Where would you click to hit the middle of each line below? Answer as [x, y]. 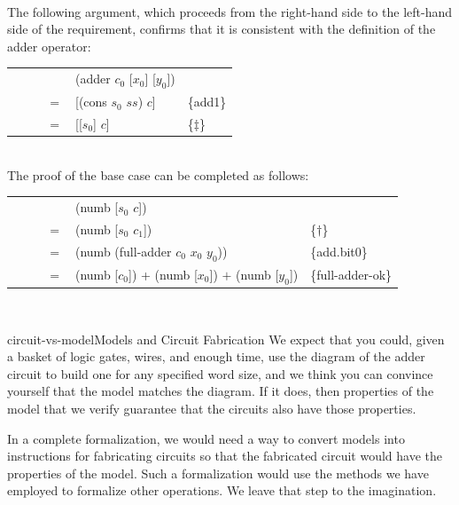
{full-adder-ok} [351, 275]
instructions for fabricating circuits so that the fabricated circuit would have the [225, 456]
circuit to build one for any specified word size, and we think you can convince [220, 373]
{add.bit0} [339, 252]
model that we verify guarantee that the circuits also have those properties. [212, 409]
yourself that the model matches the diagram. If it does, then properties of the [221, 391]
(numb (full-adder [124, 251]
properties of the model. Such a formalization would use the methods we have [218, 473]
